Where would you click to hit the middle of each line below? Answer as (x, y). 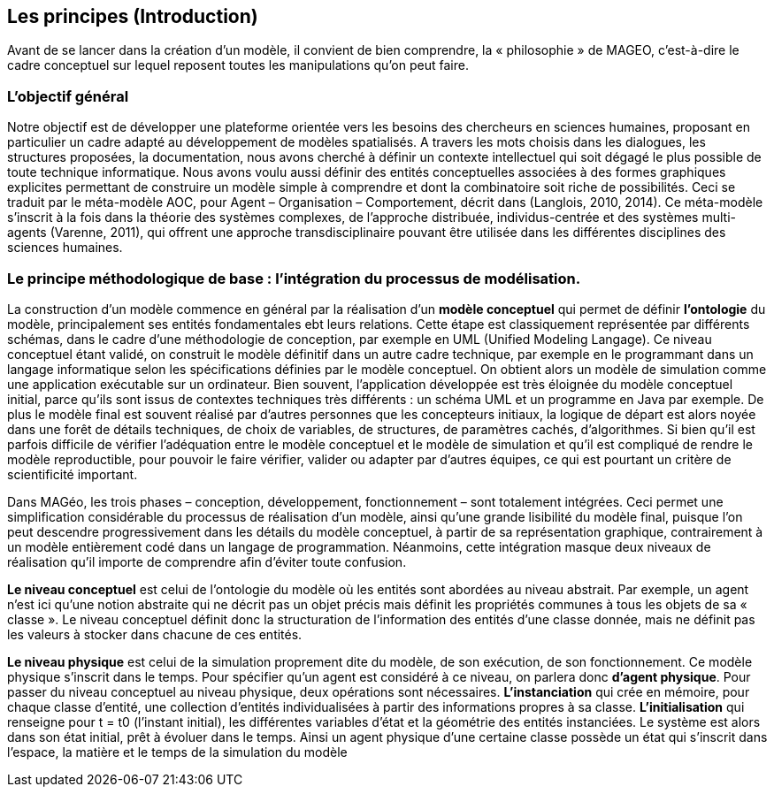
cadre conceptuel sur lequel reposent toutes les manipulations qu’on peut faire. (238, 65)
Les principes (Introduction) (133, 16)
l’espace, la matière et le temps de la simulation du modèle (177, 752)
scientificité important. (73, 474)
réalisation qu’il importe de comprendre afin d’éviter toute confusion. (207, 561)
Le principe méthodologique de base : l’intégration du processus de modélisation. (294, 278)
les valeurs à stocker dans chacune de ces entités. (155, 634)
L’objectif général (68, 96)
